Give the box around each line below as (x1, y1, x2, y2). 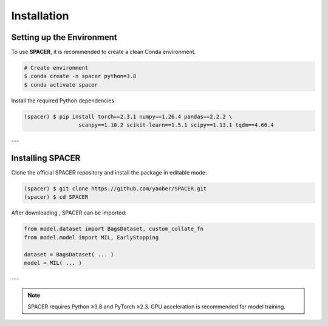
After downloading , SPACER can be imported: (11, 209, 127, 216)
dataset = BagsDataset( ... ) (24, 251, 114, 258)
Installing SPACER (11, 153, 81, 163)
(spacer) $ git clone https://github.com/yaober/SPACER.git (24, 185, 207, 192)
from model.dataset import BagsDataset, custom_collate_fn (24, 225, 203, 233)
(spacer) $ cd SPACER (24, 194, 89, 201)
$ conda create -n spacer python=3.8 (24, 73, 137, 80)
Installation (11, 9, 69, 22)
